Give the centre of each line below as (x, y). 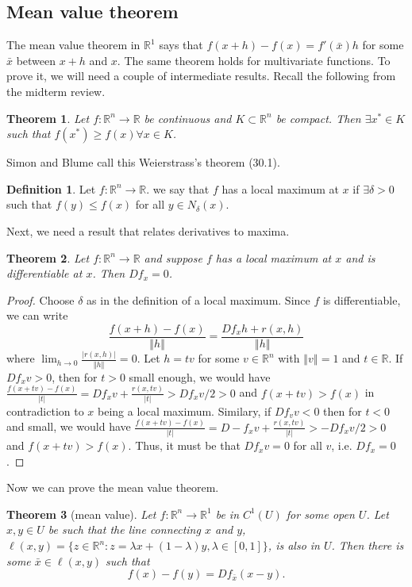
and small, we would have (69, 426)
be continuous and (188, 118)
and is (360, 257)
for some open (320, 514)
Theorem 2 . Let (48, 257)
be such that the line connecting (124, 529)
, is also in (294, 545)
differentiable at (44, 273)
